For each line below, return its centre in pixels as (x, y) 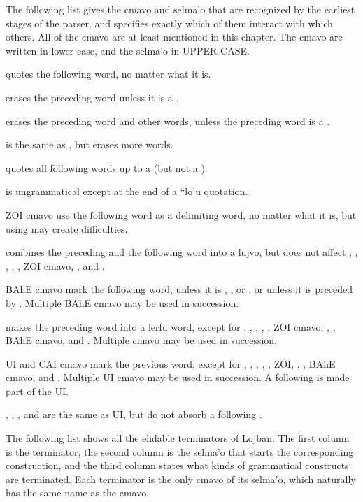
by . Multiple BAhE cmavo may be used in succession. (122, 302)
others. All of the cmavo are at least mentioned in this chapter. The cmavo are (174, 37)
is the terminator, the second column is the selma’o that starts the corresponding (180, 451)
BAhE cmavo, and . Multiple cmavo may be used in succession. (141, 340)
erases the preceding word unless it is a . (92, 97)
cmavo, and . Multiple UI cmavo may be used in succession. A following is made (178, 377)
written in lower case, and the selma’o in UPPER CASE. (128, 50)
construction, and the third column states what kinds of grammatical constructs (177, 465)
